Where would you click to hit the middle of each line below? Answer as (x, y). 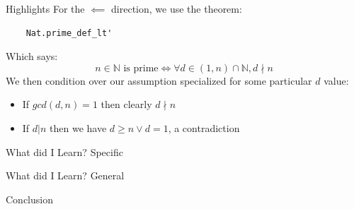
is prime (141, 68)
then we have (78, 127)
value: (336, 80)
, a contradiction (204, 127)
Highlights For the (45, 8)
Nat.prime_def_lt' (69, 33)
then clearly (126, 104)
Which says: (32, 56)
